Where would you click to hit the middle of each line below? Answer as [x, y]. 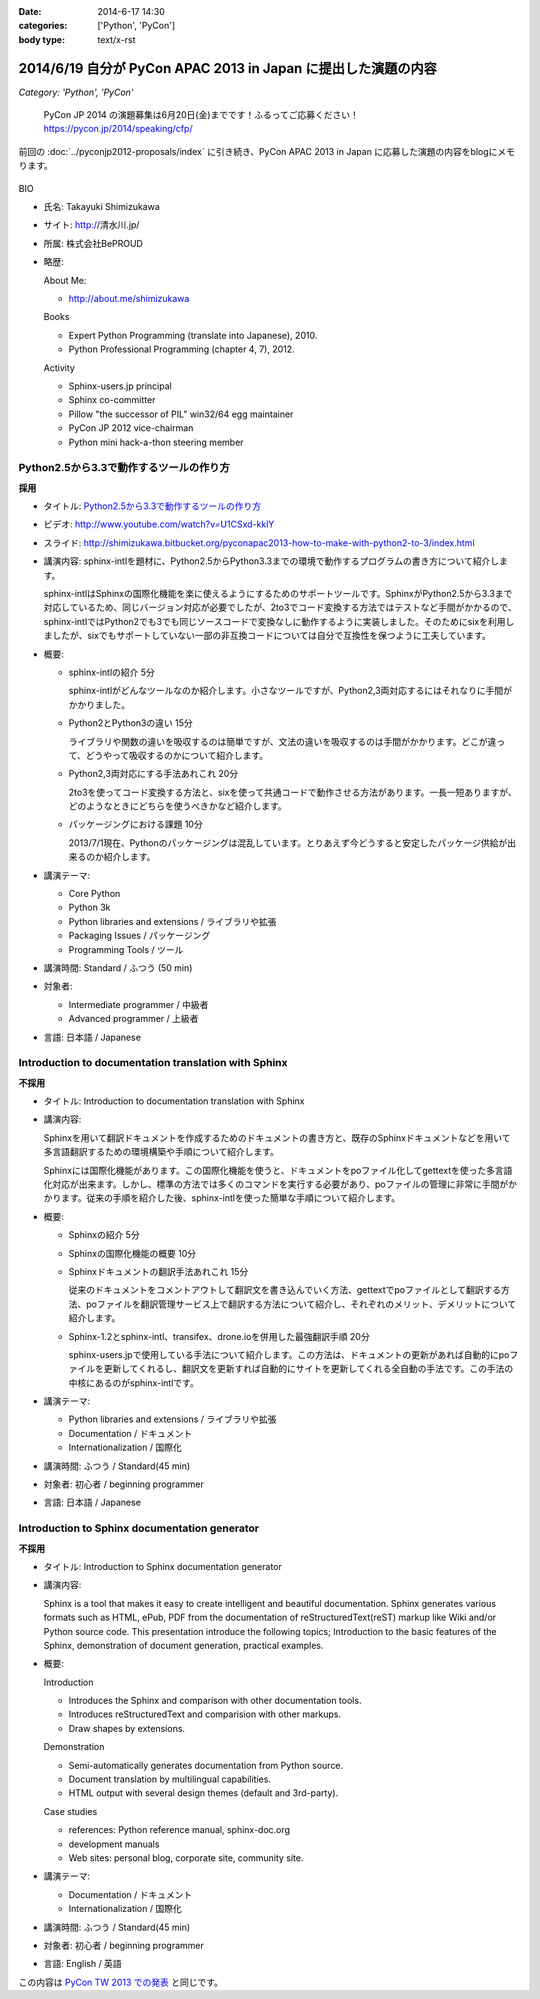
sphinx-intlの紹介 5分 [111, 672]
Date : [30, 11]
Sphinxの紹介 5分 [104, 1235]
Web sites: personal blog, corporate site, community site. [186, 1858]
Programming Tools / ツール [126, 949]
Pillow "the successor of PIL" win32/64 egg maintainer [181, 414]
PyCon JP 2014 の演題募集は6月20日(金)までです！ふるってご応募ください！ [201, 115]
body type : [41, 39]
